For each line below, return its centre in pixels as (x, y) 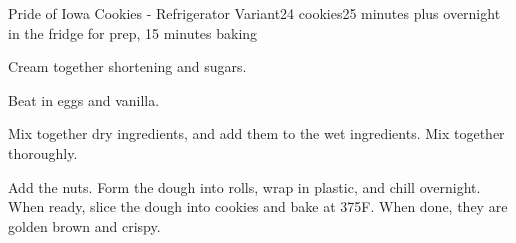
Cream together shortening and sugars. (127, 66)
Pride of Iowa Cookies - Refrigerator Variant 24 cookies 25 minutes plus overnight (254, 13)
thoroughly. (43, 152)
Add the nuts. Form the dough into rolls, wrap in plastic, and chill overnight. (244, 186)
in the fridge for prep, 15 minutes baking (133, 32)
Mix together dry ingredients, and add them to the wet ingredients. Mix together (256, 133)
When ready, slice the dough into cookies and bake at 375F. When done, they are (258, 206)
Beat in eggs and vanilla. (84, 99)
